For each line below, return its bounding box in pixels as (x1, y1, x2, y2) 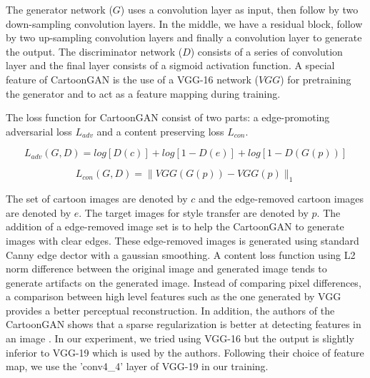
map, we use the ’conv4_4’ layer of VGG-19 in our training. (6, 359, 269, 374)
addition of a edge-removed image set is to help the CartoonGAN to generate (6, 219, 344, 234)
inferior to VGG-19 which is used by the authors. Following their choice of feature (6, 344, 364, 359)
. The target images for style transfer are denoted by (79, 205, 309, 220)
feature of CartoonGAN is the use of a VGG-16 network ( (6, 71, 259, 86)
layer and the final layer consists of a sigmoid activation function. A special (6, 58, 335, 73)
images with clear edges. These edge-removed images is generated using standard (6, 233, 359, 247)
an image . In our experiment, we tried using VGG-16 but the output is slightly (6, 331, 354, 346)
